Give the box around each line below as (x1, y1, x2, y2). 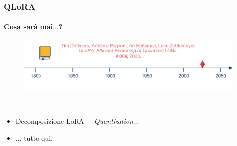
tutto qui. (24, 133, 53, 143)
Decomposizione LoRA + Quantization (15, 116, 133, 126)
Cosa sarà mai (4, 21, 53, 32)
